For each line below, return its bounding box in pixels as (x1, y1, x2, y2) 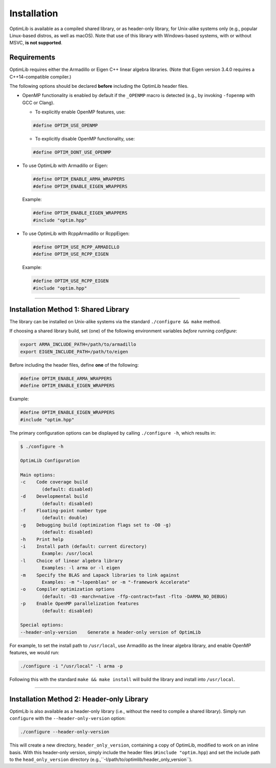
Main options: (20, 472, 56, 478)
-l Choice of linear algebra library (20, 558, 123, 564)
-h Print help (20, 536, 64, 542)
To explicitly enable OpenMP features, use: (35, 109, 126, 115)
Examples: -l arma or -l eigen (41, 565, 120, 571)
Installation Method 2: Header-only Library (9, 694, 148, 703)
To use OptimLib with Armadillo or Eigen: (22, 162, 108, 169)
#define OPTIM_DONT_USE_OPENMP (33, 150, 112, 155)
